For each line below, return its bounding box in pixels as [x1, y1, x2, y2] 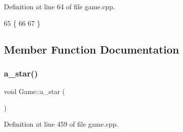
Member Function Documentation [4, 41, 180, 57]
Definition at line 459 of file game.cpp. [4, 119, 119, 129]
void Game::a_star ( [4, 86, 65, 96]
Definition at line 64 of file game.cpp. [4, 1, 115, 11]
